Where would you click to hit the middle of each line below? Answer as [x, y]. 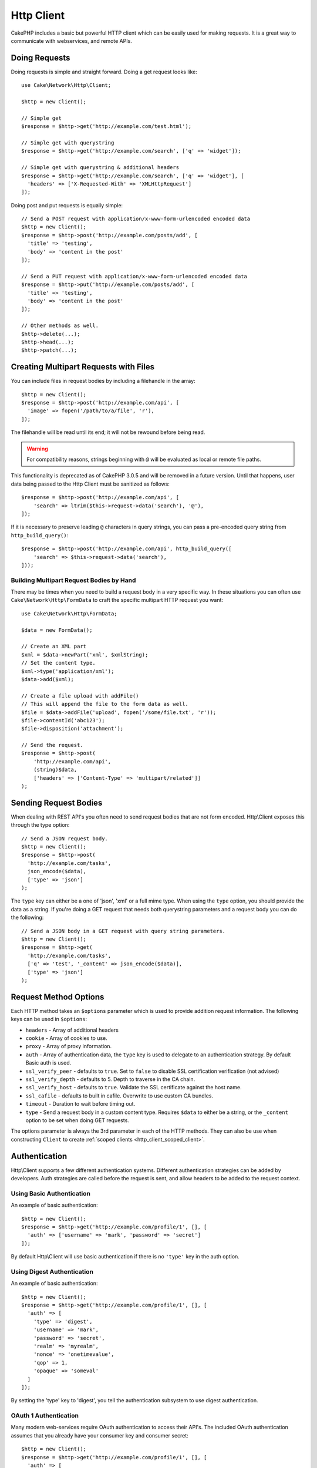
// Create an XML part [54, 647]
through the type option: [40, 825]
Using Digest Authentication [52, 1271]
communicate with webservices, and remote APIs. [71, 41]
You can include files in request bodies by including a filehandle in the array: [103, 381]
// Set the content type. [59, 663]
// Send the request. [52, 745]
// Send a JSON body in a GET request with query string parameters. [124, 931]
